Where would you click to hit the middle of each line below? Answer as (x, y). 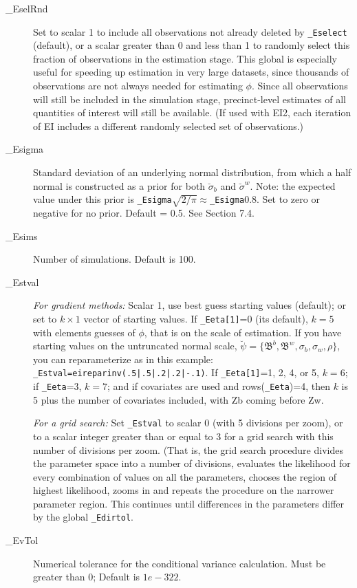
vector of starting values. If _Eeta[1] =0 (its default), (196, 318)
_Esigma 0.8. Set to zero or (265, 199)
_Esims (22, 236)
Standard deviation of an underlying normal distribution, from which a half (192, 172)
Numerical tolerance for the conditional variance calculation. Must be (180, 563)
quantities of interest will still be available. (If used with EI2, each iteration (192, 112)
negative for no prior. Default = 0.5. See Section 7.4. (144, 212)
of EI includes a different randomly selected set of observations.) (169, 126)
